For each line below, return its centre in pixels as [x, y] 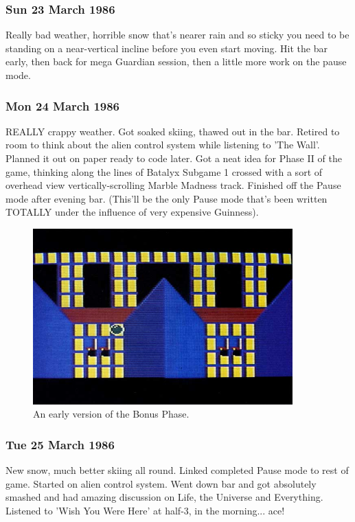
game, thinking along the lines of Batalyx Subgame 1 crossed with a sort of [164, 171]
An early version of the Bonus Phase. [111, 414]
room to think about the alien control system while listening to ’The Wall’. [163, 145]
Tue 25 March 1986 [60, 444]
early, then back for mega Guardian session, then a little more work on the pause [176, 61]
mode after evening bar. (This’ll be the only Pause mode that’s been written [167, 198]
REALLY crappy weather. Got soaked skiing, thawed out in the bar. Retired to [173, 131]
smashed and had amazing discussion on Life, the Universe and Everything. [164, 497]
